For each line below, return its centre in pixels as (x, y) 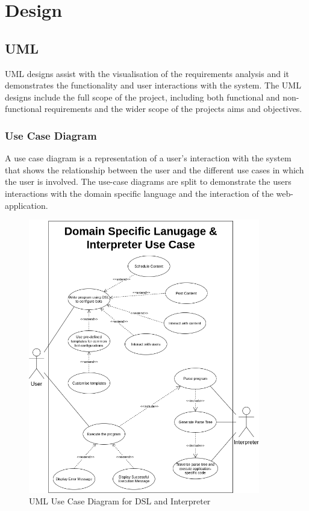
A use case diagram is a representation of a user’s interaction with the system (148, 158)
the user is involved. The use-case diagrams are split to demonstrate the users (148, 181)
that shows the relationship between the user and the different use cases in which (154, 169)
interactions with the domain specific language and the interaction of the (139, 193)
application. (27, 205)
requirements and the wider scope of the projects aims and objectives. (173, 109)
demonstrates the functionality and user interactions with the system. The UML (153, 85)
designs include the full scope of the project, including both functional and (142, 97)
